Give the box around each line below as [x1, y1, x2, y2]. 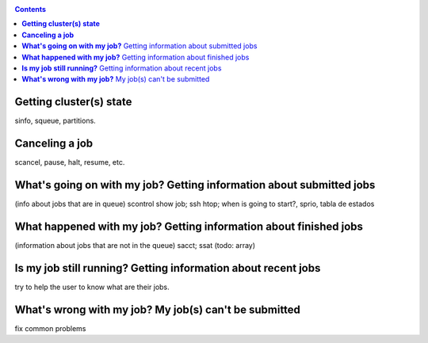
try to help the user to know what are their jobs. [14, 282, 170, 292]
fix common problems [14, 323, 86, 333]
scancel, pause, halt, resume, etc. [14, 158, 125, 167]
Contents [14, 5, 47, 13]
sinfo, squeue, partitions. [14, 116, 97, 126]
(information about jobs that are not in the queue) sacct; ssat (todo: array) [14, 240, 256, 250]
